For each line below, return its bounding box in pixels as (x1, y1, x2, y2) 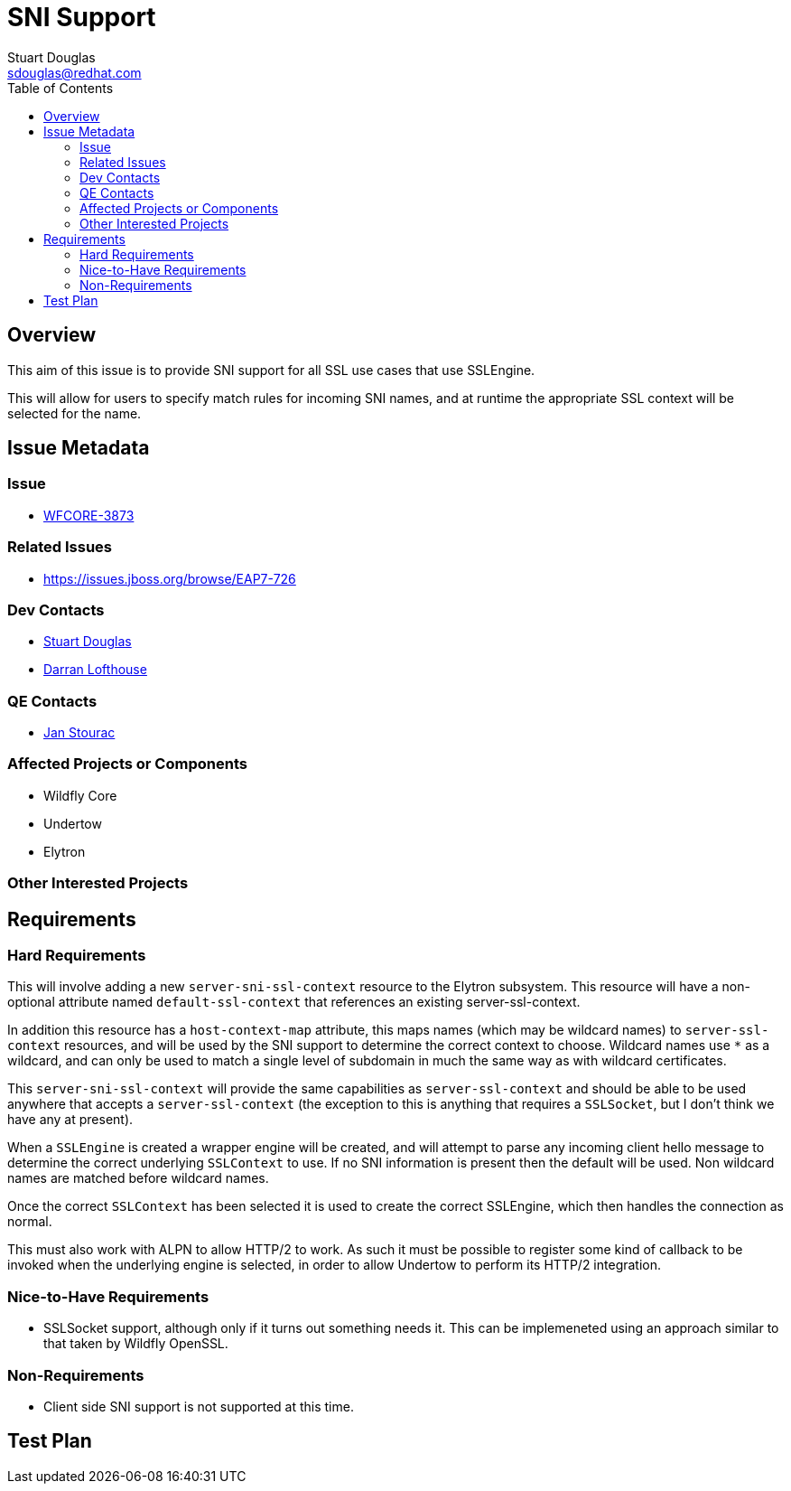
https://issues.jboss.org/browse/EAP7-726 (43, 570, 296, 586)
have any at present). (7, 1111, 134, 1128)
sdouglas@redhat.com (7, 64, 142, 80)
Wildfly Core (43, 787, 117, 803)
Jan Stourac (43, 725, 116, 741)
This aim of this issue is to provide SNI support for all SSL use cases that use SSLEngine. (7, 361, 535, 378)
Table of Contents (7, 80, 114, 96)
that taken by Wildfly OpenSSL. (43, 1336, 228, 1352)
